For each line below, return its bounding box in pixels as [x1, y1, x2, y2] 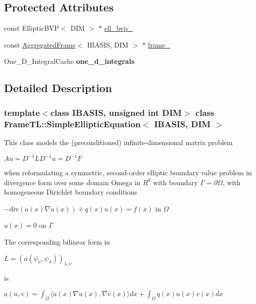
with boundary [153, 177, 198, 187]
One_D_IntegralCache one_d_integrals [4, 56, 135, 66]
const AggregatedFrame [4, 39, 76, 50]
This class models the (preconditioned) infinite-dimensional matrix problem [4, 137, 233, 147]
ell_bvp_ [104, 23, 133, 33]
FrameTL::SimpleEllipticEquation [4, 117, 141, 130]
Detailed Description [4, 80, 112, 96]
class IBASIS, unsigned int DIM [50, 106, 182, 118]
